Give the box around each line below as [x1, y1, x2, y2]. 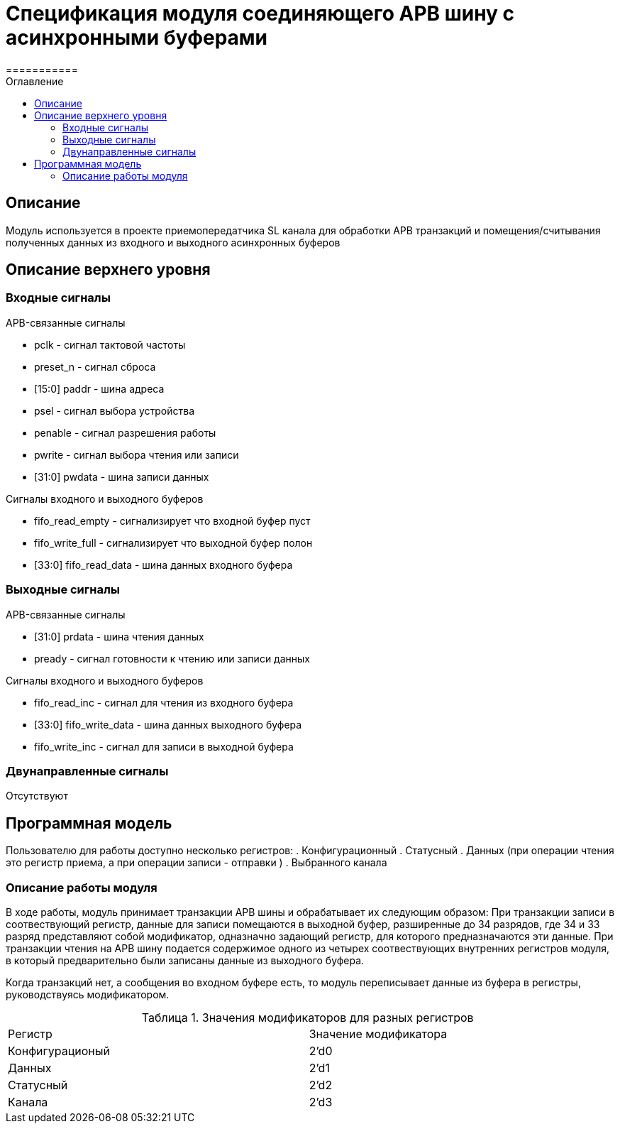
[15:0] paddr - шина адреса [34, 382, 165, 395]
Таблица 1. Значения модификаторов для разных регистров [141, 1010, 474, 1025]
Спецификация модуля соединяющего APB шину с [6, 1, 515, 26]
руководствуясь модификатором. [6, 988, 170, 1000]
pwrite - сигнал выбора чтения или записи [34, 448, 239, 461]
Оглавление [6, 75, 64, 87]
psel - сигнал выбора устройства [34, 404, 195, 417]
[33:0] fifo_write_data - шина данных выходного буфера [34, 718, 302, 731]
